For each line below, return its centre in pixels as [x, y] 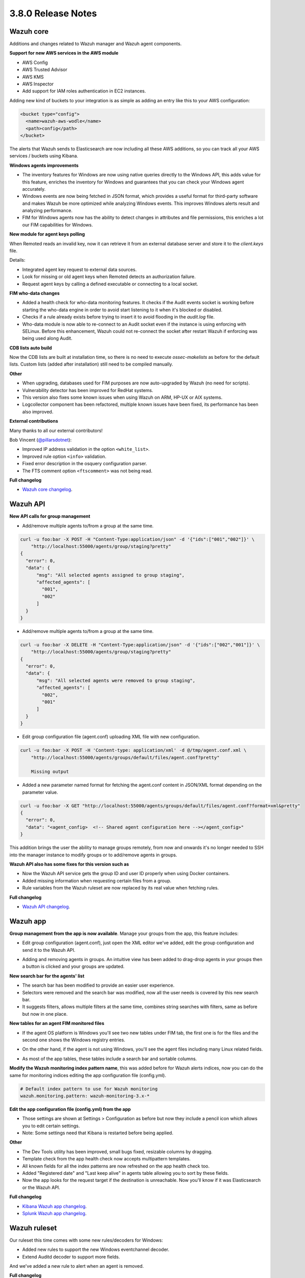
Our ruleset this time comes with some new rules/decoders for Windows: [86, 1240]
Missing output [50, 772]
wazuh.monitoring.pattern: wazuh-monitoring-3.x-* [85, 1096]
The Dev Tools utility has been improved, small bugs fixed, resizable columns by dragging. [118, 1151]
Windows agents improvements [44, 165]
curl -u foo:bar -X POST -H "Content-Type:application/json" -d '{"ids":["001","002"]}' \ [137, 539]
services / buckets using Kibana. [44, 156]
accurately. [34, 189]
